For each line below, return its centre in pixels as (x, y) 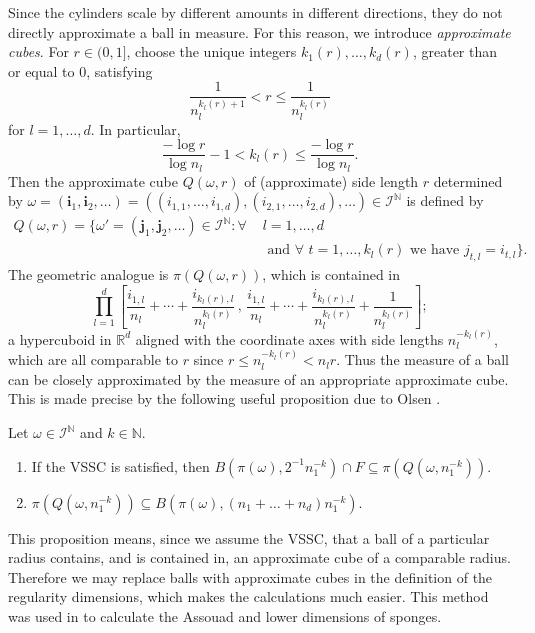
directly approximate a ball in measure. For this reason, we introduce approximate (259, 31)
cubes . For (38, 51)
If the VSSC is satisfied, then (120, 465)
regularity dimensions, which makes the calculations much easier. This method (248, 596)
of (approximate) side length (331, 180)
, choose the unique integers (211, 51)
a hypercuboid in (60, 338)
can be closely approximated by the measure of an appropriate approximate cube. (258, 378)
